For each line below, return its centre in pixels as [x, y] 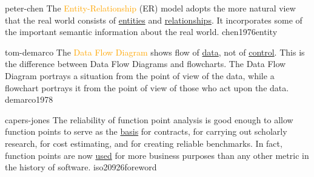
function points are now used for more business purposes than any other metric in [157, 155]
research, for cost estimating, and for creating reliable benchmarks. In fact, [144, 143]
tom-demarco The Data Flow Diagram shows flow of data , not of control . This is [155, 52]
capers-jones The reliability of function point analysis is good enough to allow [149, 119]
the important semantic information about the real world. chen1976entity [141, 32]
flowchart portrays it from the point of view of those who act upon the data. [147, 87]
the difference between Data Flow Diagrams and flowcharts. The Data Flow [145, 64]
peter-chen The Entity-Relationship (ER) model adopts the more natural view [150, 8]
